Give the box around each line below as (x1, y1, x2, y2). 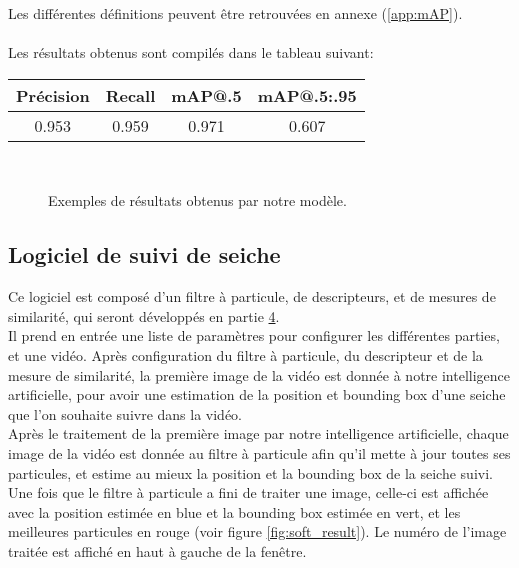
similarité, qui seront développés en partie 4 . (8, 305, 280, 326)
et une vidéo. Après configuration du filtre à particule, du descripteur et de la (8, 344, 483, 365)
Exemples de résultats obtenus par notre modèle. (48, 190, 347, 211)
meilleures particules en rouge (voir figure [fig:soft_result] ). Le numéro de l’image (8, 521, 507, 542)
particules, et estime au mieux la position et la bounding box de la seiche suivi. (8, 462, 493, 483)
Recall (105, 83, 156, 107)
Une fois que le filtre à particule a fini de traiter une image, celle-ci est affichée (8, 482, 489, 503)
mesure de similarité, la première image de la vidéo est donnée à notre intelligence (8, 364, 511, 385)
